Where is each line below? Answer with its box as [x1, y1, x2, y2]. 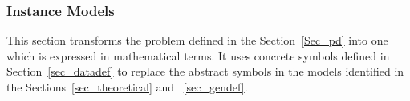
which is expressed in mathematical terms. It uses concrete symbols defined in [6, 47, 390, 64]
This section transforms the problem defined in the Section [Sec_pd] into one [6, 32, 388, 49]
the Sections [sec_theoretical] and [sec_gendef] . [6, 79, 248, 95]
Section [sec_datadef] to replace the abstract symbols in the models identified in [6, 63, 404, 80]
